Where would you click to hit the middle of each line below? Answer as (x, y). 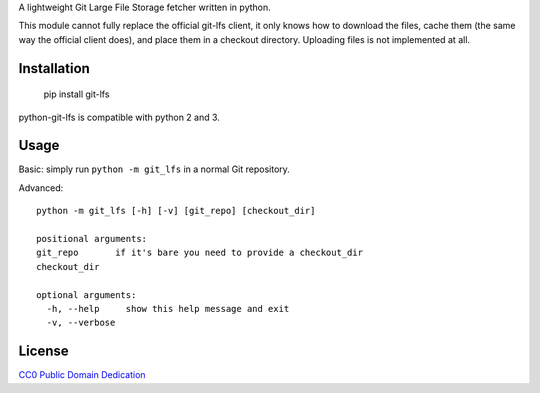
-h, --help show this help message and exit (168, 308)
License (43, 351)
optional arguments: (86, 294)
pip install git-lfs (76, 94)
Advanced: (41, 187)
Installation (54, 68)
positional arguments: (92, 239)
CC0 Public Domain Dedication (82, 375)
